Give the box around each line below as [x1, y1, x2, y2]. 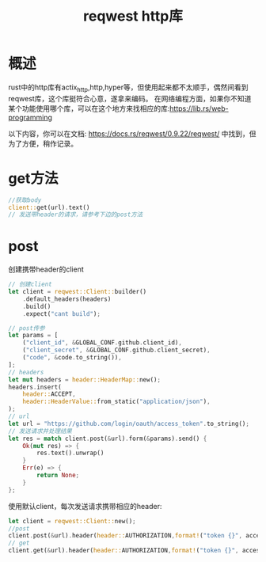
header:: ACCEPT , [22, 390, 77, 398]
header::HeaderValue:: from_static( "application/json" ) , [22, 397, 211, 406]
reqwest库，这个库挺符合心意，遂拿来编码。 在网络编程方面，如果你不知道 [8, 93, 252, 103]
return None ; [36, 472, 80, 480]
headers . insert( [8, 383, 62, 391]
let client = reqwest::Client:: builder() [8, 288, 147, 296]
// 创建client [8, 280, 53, 289]
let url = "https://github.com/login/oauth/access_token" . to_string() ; [8, 420, 249, 427]
